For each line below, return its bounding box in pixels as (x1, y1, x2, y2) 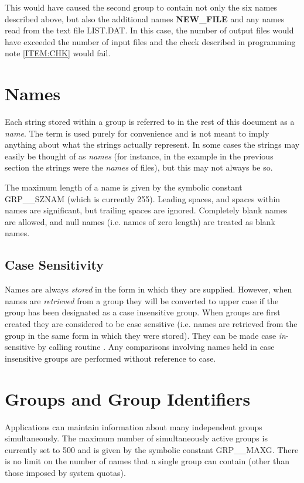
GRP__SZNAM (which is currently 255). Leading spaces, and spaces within (5, 192, 281, 205)
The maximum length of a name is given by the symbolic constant (5, 181, 242, 193)
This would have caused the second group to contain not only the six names (5, 1, 278, 13)
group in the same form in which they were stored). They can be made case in (5, 329, 286, 341)
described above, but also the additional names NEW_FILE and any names (5, 12, 285, 25)
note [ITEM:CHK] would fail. (5, 47, 111, 59)
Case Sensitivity (5, 256, 104, 274)
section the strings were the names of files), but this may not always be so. (5, 161, 273, 174)
